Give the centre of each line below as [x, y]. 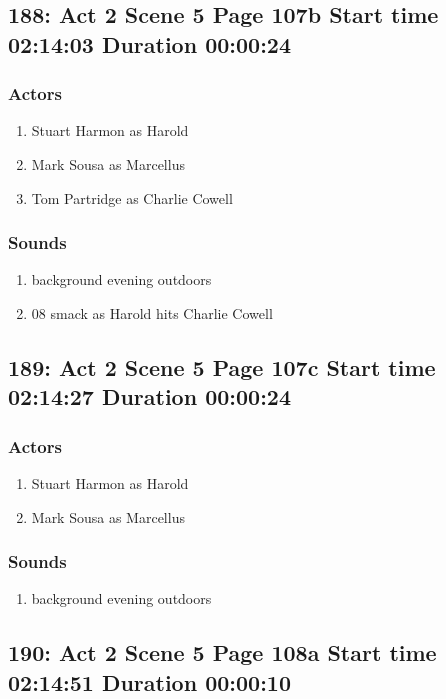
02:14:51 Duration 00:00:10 [149, 681]
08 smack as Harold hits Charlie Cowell [152, 312]
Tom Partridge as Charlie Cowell [132, 197]
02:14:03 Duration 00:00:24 [149, 43]
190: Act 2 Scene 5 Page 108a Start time [222, 652]
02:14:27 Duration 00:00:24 [149, 396]
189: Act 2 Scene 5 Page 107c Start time [222, 366]
